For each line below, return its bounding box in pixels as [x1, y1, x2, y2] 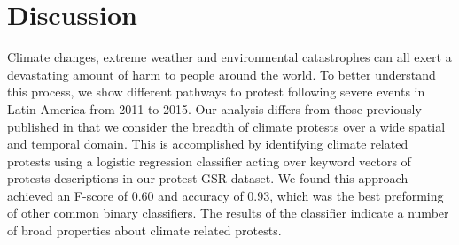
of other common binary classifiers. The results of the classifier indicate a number [7, 203, 449, 222]
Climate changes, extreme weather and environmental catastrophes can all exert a [7, 48, 452, 66]
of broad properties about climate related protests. [7, 221, 282, 240]
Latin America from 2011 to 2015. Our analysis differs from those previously [7, 99, 422, 118]
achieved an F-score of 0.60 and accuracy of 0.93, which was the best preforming [7, 186, 444, 204]
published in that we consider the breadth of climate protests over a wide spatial [7, 117, 446, 135]
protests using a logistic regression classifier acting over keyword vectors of [7, 151, 411, 170]
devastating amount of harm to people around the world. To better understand [7, 65, 436, 83]
